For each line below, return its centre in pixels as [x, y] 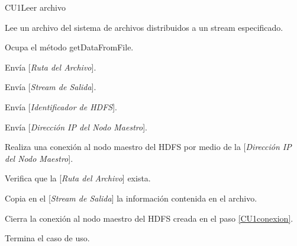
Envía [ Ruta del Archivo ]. [51, 67]
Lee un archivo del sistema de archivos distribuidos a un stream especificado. [144, 27]
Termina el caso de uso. [47, 238]
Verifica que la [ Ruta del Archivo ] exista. [78, 178]
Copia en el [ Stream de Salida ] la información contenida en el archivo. [131, 198]
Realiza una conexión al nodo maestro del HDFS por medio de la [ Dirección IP [148, 147]
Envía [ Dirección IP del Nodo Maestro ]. [76, 127]
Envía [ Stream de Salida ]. [51, 87]
